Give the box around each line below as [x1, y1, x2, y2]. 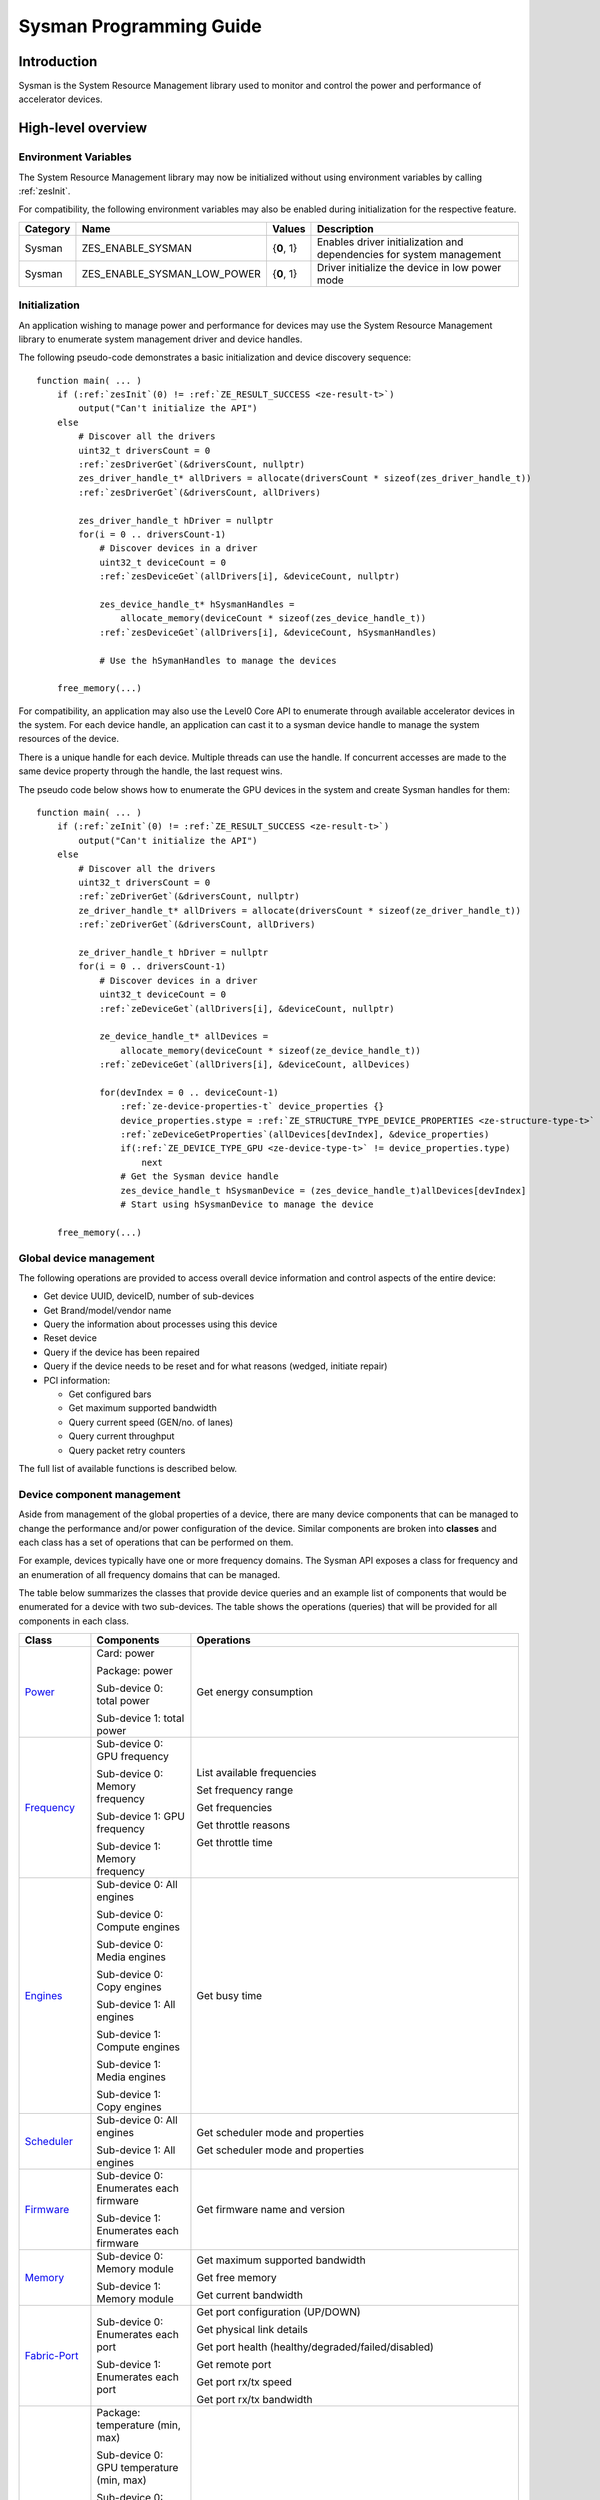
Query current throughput [68, 1430, 175, 1442]
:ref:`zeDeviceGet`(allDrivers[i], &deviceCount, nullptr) [99, 1003, 395, 1014]
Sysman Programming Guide [18, 15, 262, 37]
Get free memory [196, 2271, 277, 2285]
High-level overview [18, 120, 148, 137]
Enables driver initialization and [316, 235, 464, 249]
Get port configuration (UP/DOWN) [196, 2305, 361, 2319]
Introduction [18, 53, 98, 70]
